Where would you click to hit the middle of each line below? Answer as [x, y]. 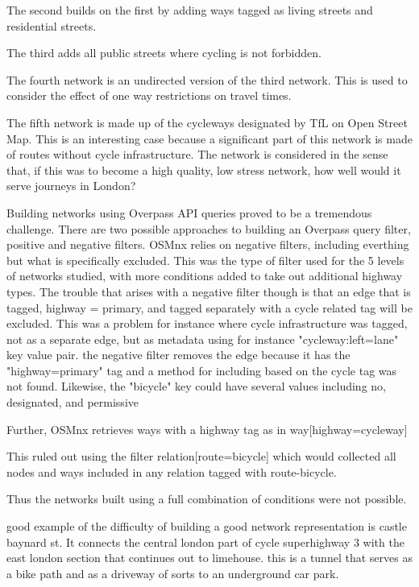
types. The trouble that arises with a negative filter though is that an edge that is [209, 291]
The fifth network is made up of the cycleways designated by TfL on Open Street [207, 122]
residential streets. [52, 25]
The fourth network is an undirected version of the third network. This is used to [207, 79]
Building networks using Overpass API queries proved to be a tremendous [189, 212]
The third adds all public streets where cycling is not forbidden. [164, 53]
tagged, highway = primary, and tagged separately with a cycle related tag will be [209, 307]
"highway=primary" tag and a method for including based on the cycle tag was [202, 370]
